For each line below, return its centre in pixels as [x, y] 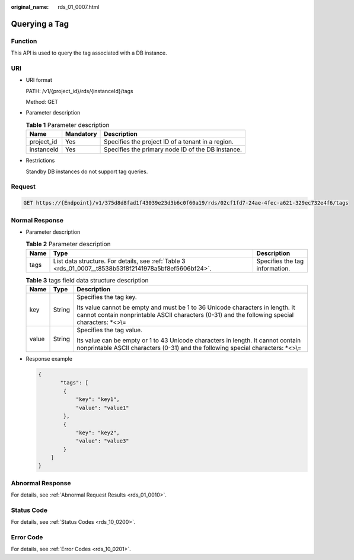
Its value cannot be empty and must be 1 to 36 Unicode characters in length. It [186, 307]
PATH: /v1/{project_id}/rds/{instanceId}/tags [79, 91]
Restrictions [40, 161]
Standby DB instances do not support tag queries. [87, 171]
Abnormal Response [41, 483]
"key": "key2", [98, 432]
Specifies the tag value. [109, 330]
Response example [49, 359]
